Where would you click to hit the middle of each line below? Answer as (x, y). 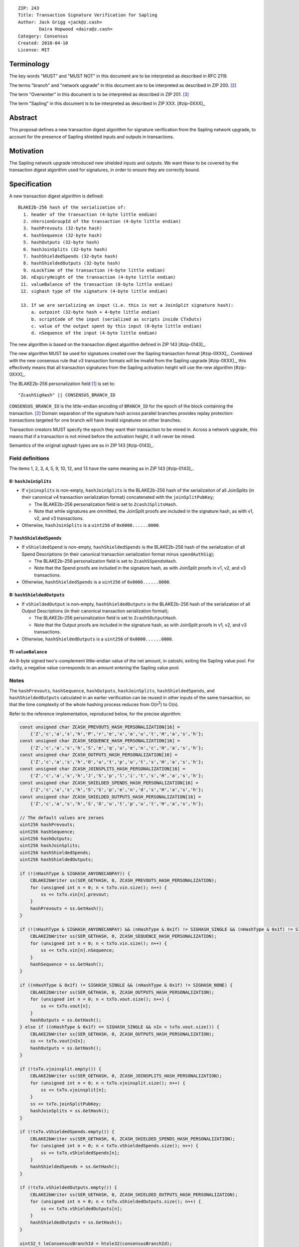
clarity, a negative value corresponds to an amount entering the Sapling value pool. (94, 668)
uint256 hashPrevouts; (47, 825)
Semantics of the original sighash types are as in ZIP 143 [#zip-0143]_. (82, 445)
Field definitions (29, 458)
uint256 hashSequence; (47, 831)
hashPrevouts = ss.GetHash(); (67, 908)
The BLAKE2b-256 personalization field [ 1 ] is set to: (62, 384)
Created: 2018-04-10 (43, 43)
